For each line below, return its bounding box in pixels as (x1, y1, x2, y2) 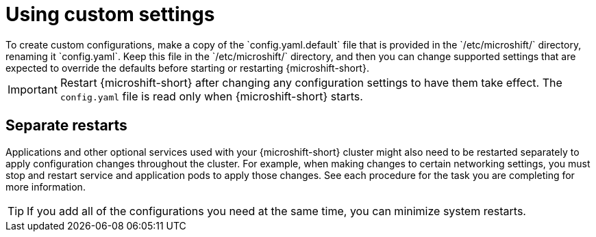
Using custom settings (5, 3, 215, 26)
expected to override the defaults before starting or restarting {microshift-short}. (5, 61, 369, 74)
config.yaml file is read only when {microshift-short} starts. (60, 89, 363, 103)
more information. (5, 180, 86, 193)
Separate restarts (5, 117, 127, 135)
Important (8, 82, 58, 96)
